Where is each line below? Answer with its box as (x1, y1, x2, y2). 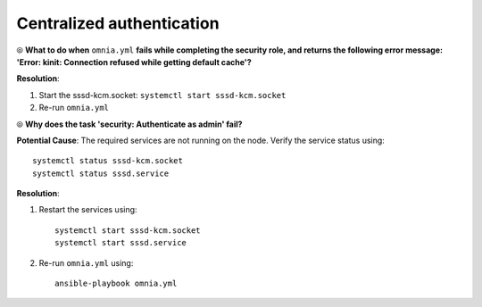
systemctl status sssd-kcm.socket (32, 156, 183, 166)
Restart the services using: (38, 204, 137, 215)
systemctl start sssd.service (54, 237, 187, 248)
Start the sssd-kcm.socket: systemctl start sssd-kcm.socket (38, 89, 287, 100)
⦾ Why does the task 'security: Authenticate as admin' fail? (16, 119, 243, 129)
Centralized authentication (16, 13, 220, 33)
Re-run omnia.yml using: (38, 257, 134, 268)
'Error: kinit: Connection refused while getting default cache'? (16, 56, 252, 67)
